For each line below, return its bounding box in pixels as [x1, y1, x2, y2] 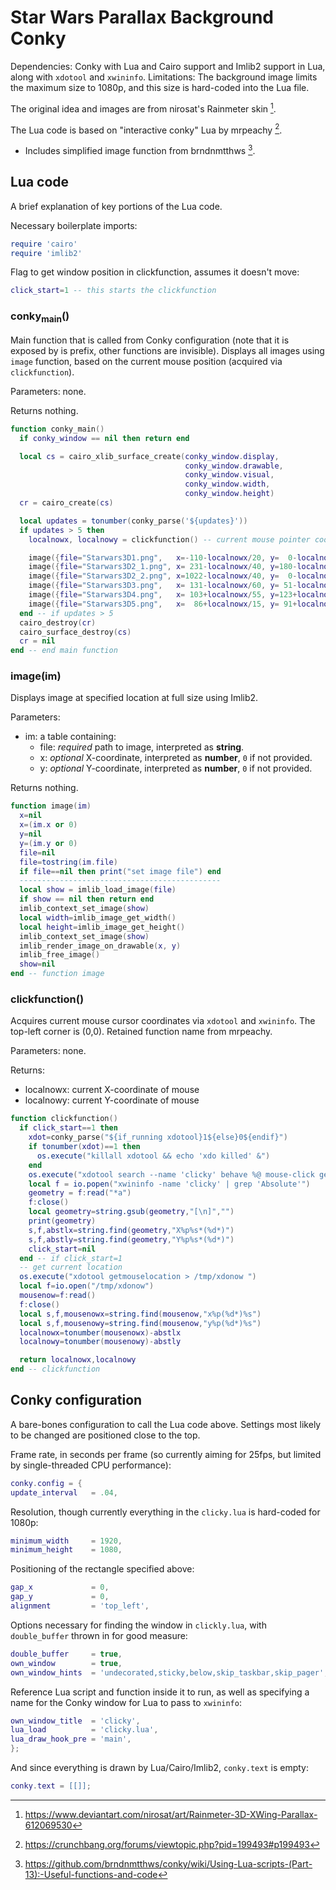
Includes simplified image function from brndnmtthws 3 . [24, 143, 256, 156]
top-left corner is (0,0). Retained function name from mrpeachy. [10, 1026, 273, 1038]
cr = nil [19, 636, 56, 646]
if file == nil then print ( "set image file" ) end [19, 866, 222, 876]
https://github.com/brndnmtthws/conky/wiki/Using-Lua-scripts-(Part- [24, 1857, 313, 1870]
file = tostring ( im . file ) [19, 857, 118, 867]
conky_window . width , [184, 479, 271, 490]
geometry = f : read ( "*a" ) [28, 1188, 132, 1198]
